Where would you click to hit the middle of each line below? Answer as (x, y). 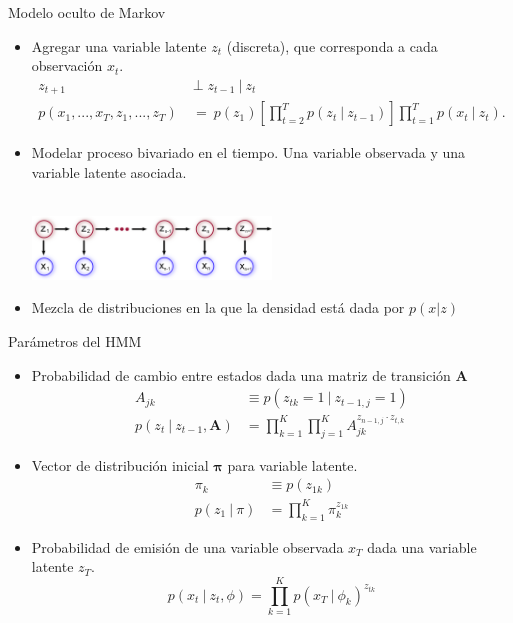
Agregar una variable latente (119, 45)
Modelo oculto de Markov (87, 12)
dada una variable (422, 546)
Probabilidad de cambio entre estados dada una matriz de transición (241, 374)
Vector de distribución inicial (120, 464)
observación (67, 65)
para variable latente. (292, 464)
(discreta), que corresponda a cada (332, 45)
